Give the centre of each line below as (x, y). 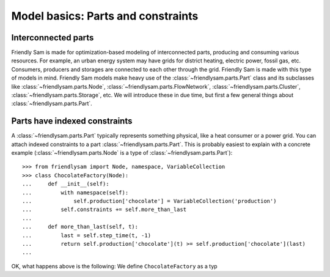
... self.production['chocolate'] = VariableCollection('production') (149, 201)
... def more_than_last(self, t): (80, 227)
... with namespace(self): (75, 192)
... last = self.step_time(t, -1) (87, 235)
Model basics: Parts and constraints (105, 16)
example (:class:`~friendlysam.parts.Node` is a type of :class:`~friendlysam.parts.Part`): (122, 153)
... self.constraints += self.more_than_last (104, 210)
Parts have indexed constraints (72, 121)
